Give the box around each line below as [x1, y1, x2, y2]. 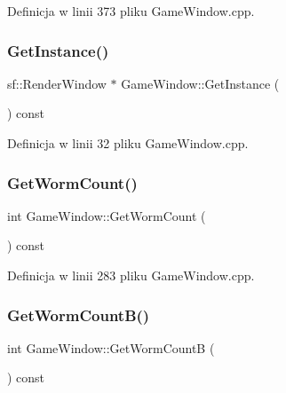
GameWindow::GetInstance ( [121, 74, 280, 92]
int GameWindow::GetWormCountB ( [7, 338, 215, 357]
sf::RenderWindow [7, 74, 107, 92]
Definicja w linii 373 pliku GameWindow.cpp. [7, 2, 255, 20]
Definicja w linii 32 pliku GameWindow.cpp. [7, 134, 249, 152]
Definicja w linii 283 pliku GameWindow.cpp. [7, 266, 255, 284]
